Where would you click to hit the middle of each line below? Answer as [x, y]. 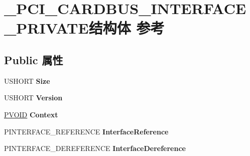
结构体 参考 [127, 28]
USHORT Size [27, 81]
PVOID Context [31, 114]
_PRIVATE [46, 28]
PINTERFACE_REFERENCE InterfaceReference [86, 131]
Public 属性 [34, 59]
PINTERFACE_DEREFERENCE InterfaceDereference [95, 148]
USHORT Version [33, 98]
